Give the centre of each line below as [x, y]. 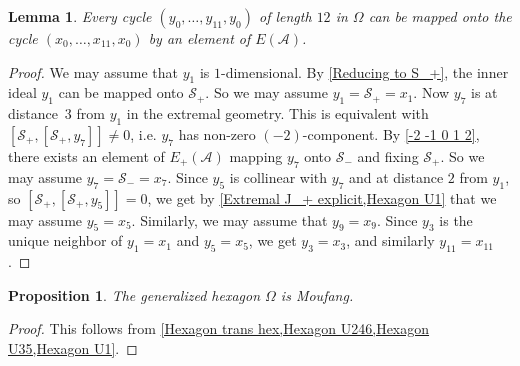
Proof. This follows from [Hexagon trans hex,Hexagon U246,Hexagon [219, 328]
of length [285, 16]
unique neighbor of [65, 240]
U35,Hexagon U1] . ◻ [73, 347]
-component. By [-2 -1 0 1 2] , [391, 133]
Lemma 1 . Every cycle [80, 16]
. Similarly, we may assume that [229, 219]
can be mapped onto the [440, 16]
